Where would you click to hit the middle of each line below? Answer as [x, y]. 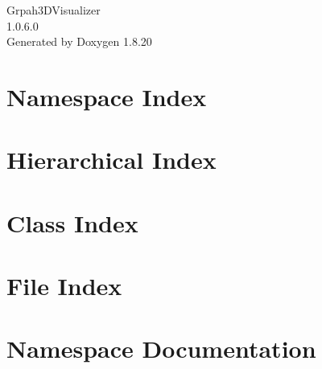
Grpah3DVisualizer [54, 10]
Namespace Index [107, 96]
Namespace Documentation [161, 348]
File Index [64, 286]
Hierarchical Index [111, 160]
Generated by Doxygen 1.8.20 [79, 41]
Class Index [72, 222]
